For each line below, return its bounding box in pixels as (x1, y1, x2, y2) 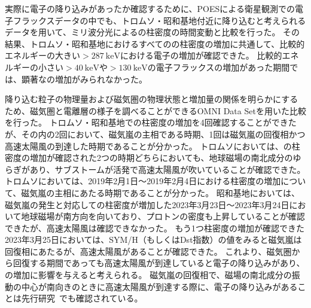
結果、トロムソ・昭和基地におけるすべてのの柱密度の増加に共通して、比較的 (5, 37, 305, 50)
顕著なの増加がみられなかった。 (21, 72, 147, 85)
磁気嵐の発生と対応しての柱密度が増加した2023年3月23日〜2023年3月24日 (5, 198, 289, 211)
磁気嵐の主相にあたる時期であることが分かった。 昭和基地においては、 (21, 186, 300, 199)
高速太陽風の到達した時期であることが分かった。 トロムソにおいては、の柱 (5, 139, 300, 152)
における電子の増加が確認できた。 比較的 (120, 49, 282, 62)
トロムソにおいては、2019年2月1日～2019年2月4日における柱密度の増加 (5, 175, 281, 187)
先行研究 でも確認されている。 (21, 292, 143, 304)
